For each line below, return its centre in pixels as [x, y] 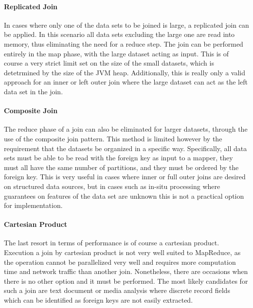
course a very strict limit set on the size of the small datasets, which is [109, 63]
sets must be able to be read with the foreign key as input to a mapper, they [118, 158]
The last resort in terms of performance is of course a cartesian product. [112, 243]
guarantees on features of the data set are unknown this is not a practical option [124, 196]
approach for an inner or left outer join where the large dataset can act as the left [126, 82]
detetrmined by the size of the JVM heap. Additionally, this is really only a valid [125, 72]
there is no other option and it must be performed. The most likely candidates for [126, 281]
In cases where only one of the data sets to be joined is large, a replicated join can [126, 25]
